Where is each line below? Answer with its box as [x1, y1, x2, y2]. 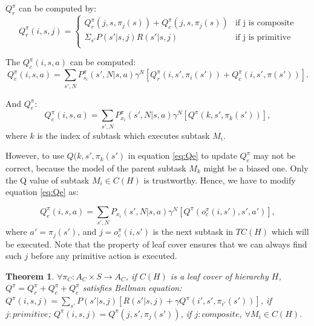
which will [271, 225, 309, 238]
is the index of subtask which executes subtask [37, 129, 210, 141]
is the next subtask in [152, 225, 234, 238]
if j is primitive [235, 33, 291, 42]
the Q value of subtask [5, 173, 90, 186]
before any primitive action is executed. [31, 249, 177, 262]
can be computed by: [19, 2, 97, 14]
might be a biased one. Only [203, 162, 309, 174]
